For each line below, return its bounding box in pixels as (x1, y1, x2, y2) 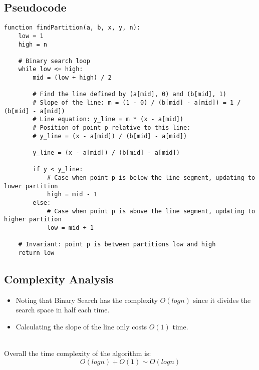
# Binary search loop (18, 57, 90, 65)
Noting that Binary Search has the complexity (16, 294, 158, 305)
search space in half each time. (16, 304, 110, 315)
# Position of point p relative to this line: (33, 124, 191, 132)
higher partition (4, 216, 62, 223)
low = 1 (18, 32, 44, 40)
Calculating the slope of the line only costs (16, 321, 147, 331)
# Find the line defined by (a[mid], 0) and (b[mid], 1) (33, 91, 226, 98)
